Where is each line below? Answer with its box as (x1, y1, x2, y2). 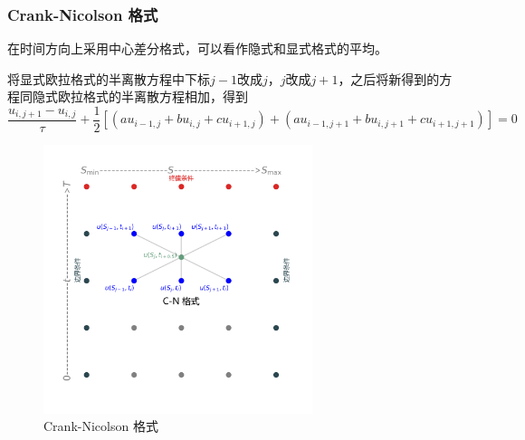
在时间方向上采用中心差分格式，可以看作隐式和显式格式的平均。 (7, 39, 387, 58)
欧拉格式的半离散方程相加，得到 (57, 87, 248, 106)
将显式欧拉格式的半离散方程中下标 (7, 69, 210, 88)
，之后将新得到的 (338, 69, 440, 88)
